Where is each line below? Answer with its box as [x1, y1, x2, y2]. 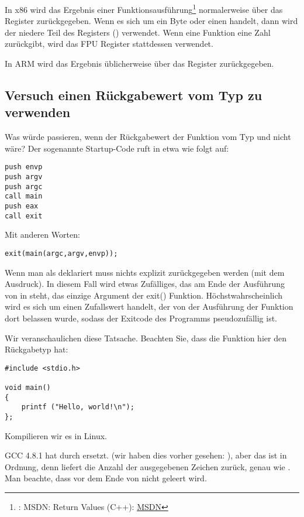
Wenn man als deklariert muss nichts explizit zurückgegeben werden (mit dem [5, 266, 285, 278]
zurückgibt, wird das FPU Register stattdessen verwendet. [5, 37, 213, 50]
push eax [5, 202, 39, 211]
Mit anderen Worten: [5, 228, 80, 241]
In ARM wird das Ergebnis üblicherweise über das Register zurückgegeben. [5, 57, 274, 70]
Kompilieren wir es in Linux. [5, 429, 107, 441]
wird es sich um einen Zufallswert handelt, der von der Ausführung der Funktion [5, 300, 293, 313]
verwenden [5, 103, 71, 121]
